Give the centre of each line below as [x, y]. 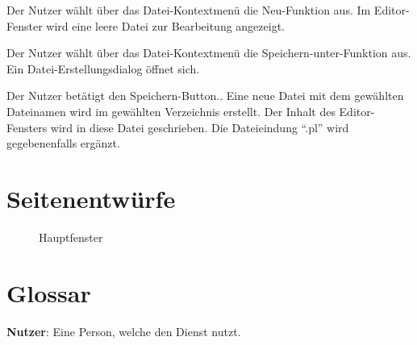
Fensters [27, 127]
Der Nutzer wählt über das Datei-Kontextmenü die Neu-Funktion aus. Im [189, 10]
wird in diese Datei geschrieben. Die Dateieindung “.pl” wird [200, 127]
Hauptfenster [71, 237]
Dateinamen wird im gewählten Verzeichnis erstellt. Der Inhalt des [171, 111]
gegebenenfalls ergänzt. [63, 143]
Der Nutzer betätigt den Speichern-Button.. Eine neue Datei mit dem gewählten [205, 96]
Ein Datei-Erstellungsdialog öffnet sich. [103, 68]
